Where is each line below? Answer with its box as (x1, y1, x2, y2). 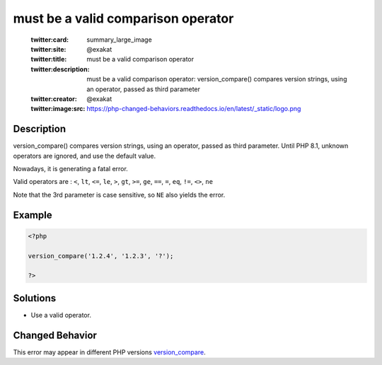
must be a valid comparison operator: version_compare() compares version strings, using (86, 75, 347, 83)
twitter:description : (30, 64, 90, 74)
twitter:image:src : (30, 105, 86, 113)
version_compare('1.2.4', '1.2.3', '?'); (28, 252, 174, 260)
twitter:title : (30, 55, 67, 64)
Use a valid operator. (30, 311, 92, 319)
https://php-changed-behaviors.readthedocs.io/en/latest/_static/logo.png (86, 105, 301, 113)
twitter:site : (30, 45, 66, 53)
